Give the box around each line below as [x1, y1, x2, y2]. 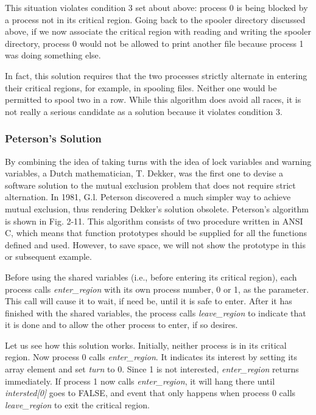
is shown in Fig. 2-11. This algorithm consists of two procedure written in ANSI [5, 214, 303, 227]
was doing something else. [5, 49, 101, 61]
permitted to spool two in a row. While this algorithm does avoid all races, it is [5, 93, 301, 106]
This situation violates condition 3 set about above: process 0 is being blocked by [5, 1, 308, 13]
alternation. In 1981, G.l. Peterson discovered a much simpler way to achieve [5, 190, 291, 203]
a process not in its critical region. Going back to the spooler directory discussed [5, 13, 306, 26]
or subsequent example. [5, 250, 92, 263]
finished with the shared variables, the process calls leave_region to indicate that [5, 306, 306, 319]
